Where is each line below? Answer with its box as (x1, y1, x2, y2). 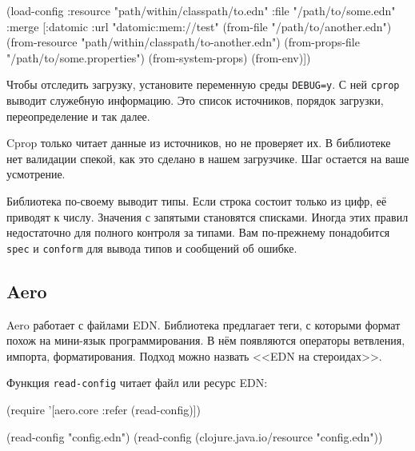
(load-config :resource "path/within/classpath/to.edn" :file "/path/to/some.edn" (6, 2, 396, 18)
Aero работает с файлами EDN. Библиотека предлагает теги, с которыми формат (6, 316, 401, 333)
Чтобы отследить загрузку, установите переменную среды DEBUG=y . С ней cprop (6, 76, 400, 93)
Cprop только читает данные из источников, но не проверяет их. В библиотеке (6, 134, 391, 151)
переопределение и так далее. (6, 107, 150, 124)
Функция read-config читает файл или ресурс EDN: (6, 374, 268, 391)
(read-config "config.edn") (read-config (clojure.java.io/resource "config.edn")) (6, 428, 383, 445)
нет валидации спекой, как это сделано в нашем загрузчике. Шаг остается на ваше (6, 150, 409, 166)
